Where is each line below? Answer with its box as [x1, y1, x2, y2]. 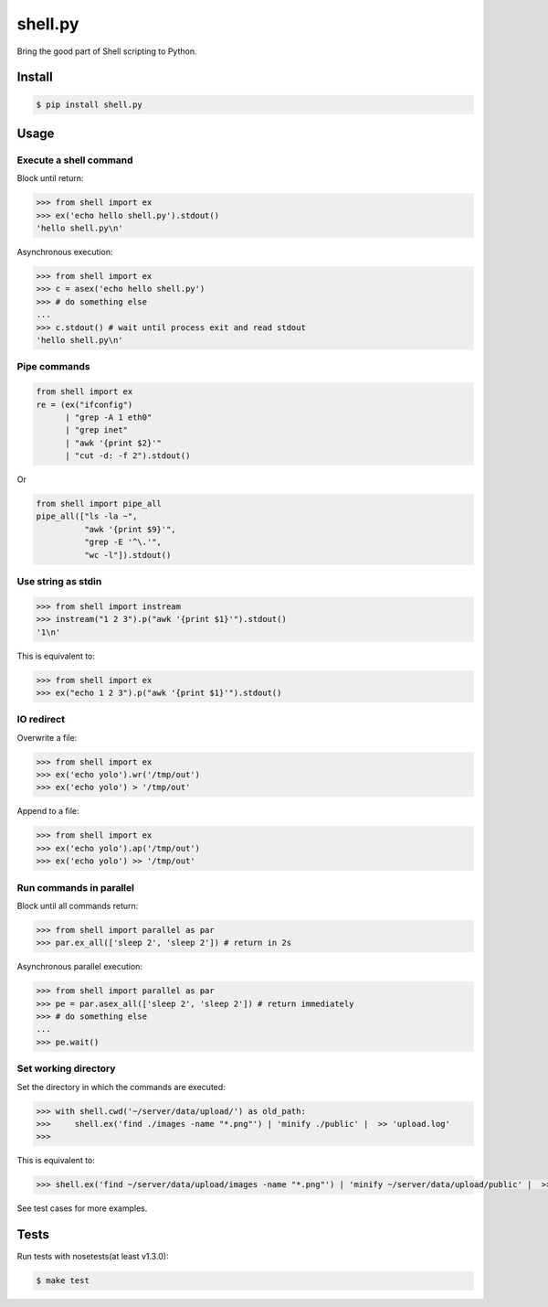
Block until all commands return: [16, 900, 139, 911]
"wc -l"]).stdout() [83, 550, 172, 560]
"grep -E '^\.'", [83, 537, 162, 548]
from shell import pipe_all [36, 498, 162, 509]
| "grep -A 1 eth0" [65, 412, 153, 423]
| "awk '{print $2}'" [65, 437, 162, 448]
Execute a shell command [16, 154, 133, 166]
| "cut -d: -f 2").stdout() [65, 451, 191, 461]
